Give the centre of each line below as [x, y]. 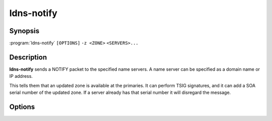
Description [28, 57]
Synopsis [24, 31]
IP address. [21, 76]
